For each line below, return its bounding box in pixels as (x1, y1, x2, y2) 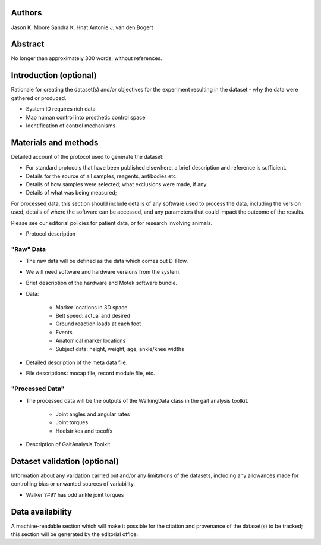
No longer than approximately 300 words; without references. (11, 55, 163, 62)
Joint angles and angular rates (55, 411, 130, 418)
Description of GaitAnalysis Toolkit (26, 441, 111, 448)
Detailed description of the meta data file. (26, 359, 128, 366)
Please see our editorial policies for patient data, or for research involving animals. (11, 219, 213, 226)
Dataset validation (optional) (11, 456, 119, 466)
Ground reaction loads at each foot (55, 320, 141, 327)
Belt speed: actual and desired (55, 312, 131, 320)
